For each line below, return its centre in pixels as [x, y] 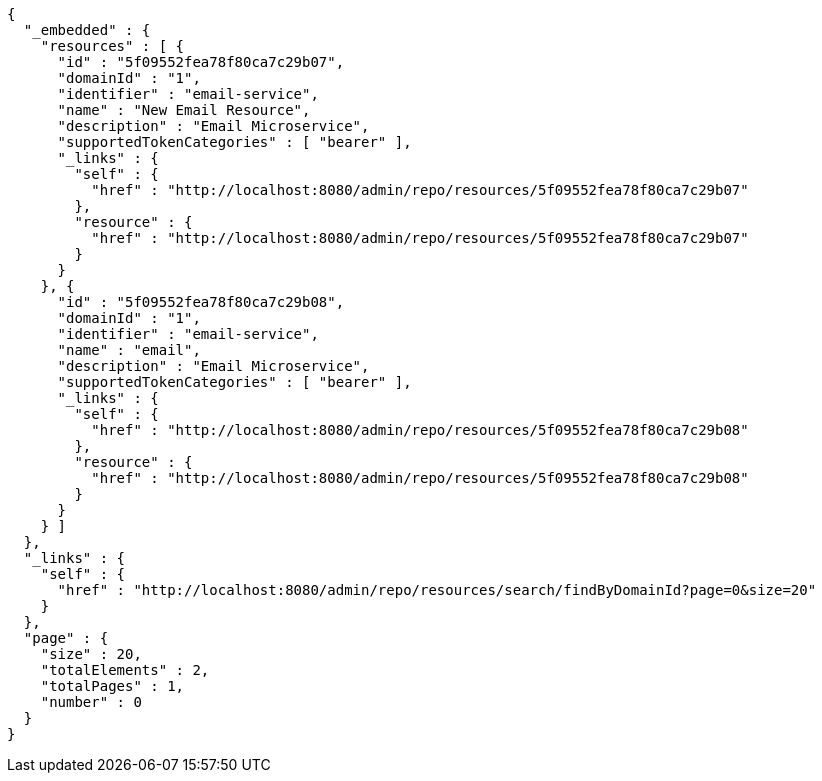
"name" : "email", [129, 350]
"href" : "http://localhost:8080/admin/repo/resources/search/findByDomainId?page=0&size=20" [437, 590]
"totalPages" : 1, [112, 686]
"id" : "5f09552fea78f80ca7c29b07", [201, 62]
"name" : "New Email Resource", [184, 110]
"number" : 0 [91, 702]
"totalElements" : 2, [125, 670]
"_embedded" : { [87, 30]
